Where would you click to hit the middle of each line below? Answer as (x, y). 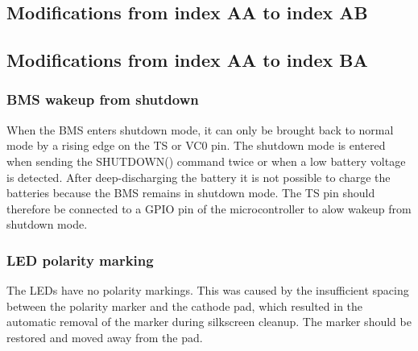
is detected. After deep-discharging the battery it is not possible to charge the (199, 177)
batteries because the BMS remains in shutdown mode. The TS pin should (191, 193)
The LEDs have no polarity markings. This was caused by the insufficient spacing (208, 290)
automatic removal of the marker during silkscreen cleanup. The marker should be (209, 322)
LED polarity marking (80, 260)
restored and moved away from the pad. (105, 337)
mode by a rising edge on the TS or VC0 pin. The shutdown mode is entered (196, 145)
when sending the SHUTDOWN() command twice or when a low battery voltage (206, 161)
